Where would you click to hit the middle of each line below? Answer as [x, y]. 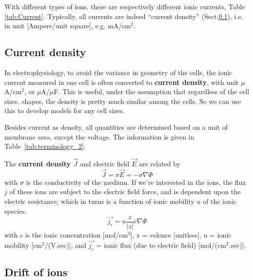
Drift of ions [36, 271]
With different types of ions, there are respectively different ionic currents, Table [125, 6]
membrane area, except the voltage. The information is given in [99, 136]
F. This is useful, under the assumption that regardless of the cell [152, 91]
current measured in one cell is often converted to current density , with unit [122, 82]
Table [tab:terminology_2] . [45, 146]
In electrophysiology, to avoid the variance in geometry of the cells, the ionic [118, 72]
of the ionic [220, 201]
